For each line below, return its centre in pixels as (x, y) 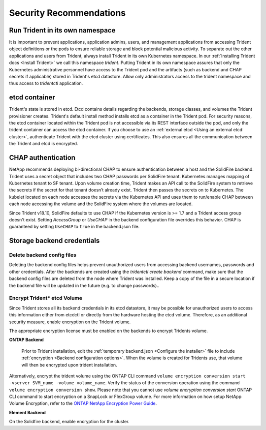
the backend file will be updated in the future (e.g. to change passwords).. (84, 285)
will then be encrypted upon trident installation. (69, 365)
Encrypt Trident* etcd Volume (46, 298)
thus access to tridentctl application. (46, 83)
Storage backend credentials (54, 241)
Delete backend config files (43, 255)
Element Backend (28, 412)
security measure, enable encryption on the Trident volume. (70, 322)
